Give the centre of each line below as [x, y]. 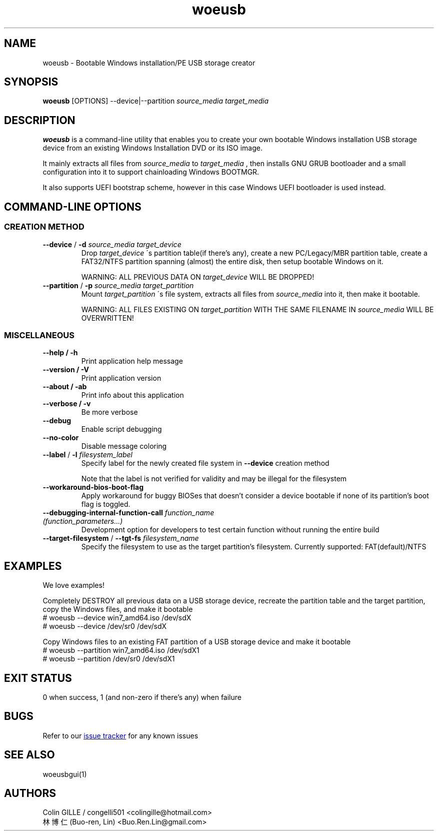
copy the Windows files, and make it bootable [118, 609]
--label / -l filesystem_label [87, 455]
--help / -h [60, 353]
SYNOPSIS [31, 82]
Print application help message [132, 361]
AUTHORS [30, 793]
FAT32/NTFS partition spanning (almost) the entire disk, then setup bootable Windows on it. [232, 261]
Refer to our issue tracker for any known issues [120, 735]
